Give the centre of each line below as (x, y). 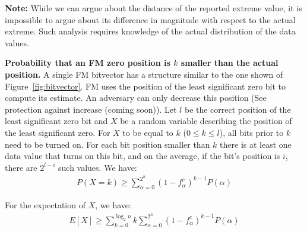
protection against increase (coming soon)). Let (91, 109)
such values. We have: (98, 167)
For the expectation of (45, 205)
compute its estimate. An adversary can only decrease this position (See (136, 98)
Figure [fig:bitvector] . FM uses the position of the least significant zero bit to (145, 86)
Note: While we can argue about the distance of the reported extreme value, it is (153, 8)
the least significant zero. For (58, 132)
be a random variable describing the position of (206, 121)
